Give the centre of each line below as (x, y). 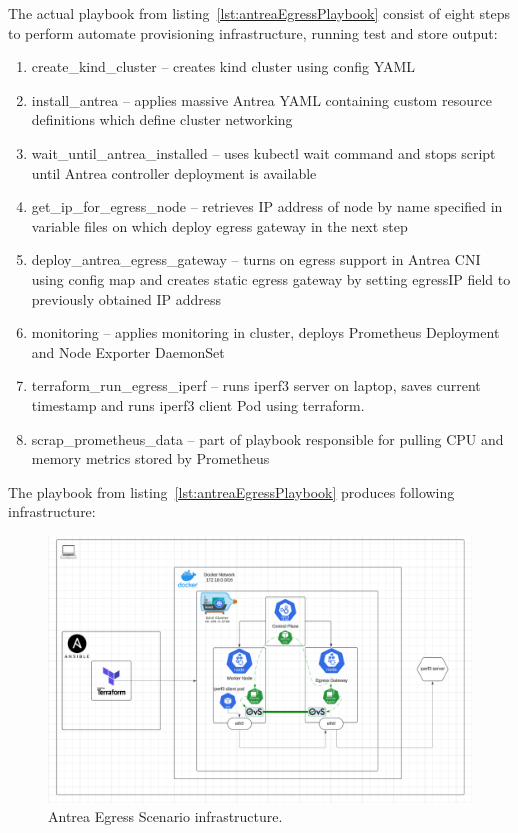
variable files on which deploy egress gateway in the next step (219, 225)
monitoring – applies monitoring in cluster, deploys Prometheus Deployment (265, 332)
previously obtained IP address (126, 298)
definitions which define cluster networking (162, 119)
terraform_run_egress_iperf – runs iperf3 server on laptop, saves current (256, 385)
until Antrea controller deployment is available (174, 172)
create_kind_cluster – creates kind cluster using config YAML (223, 66)
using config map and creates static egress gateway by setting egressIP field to (271, 278)
